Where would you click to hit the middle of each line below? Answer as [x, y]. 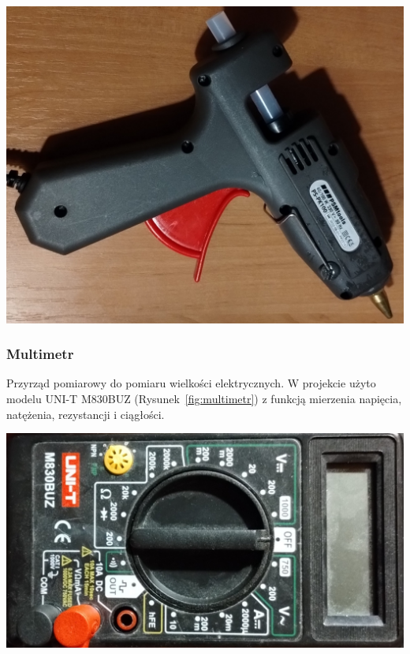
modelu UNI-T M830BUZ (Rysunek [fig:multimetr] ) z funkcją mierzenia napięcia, [204, 399]
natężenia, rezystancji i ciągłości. [86, 414]
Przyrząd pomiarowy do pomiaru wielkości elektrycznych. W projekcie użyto [191, 383]
